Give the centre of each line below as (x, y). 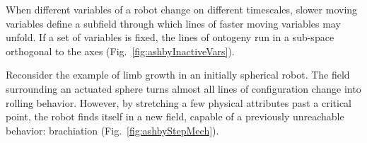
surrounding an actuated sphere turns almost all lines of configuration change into (183, 88)
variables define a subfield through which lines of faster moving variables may (173, 23)
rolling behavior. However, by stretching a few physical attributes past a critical (179, 102)
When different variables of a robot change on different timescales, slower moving (182, 9)
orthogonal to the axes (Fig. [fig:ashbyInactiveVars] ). (120, 51)
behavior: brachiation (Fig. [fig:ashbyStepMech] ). (112, 130)
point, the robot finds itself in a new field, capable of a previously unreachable (175, 116)
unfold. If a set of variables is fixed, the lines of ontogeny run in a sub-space (170, 37)
